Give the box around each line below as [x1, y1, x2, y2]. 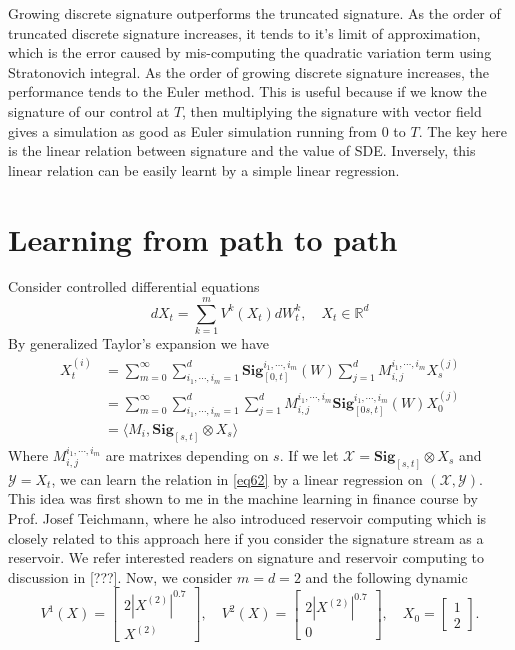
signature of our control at [8, 100, 170, 121]
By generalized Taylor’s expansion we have [8, 333, 269, 354]
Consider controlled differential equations [8, 276, 260, 297]
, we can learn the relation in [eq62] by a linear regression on [51, 468, 423, 489]
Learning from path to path [8, 218, 398, 259]
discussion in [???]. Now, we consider [8, 566, 233, 587]
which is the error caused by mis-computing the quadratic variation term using [8, 42, 492, 63]
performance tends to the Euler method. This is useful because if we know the [8, 81, 487, 102]
